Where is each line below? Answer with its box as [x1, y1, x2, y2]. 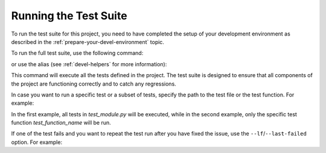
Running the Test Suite [11, 9, 127, 22]
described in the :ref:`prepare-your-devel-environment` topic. [11, 38, 164, 45]
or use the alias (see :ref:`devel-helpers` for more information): [11, 60, 167, 67]
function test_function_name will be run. [11, 119, 111, 126]
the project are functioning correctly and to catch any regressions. [11, 80, 176, 87]
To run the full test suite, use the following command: [11, 49, 144, 57]
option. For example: [11, 139, 63, 146]
